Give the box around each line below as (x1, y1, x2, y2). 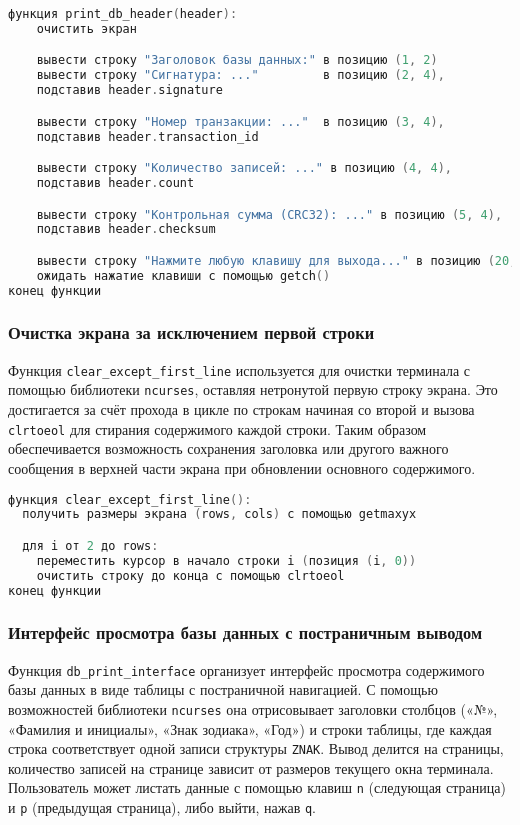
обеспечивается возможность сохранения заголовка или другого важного (8, 438, 449, 459)
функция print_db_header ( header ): (8, 7, 238, 21)
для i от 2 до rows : (22, 538, 159, 553)
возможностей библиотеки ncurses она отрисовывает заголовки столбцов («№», (8, 698, 498, 719)
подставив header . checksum (36, 222, 216, 237)
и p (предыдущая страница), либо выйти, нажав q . (8, 797, 316, 818)
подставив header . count (36, 175, 195, 190)
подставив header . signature (36, 83, 223, 98)
